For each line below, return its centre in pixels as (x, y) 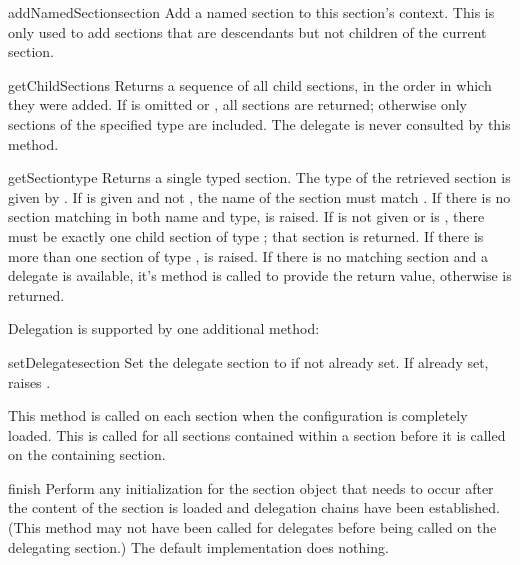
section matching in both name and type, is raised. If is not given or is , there (246, 216)
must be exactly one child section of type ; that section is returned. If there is (246, 235)
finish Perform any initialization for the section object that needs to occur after (251, 487)
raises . (29, 381)
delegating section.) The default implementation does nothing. (198, 546)
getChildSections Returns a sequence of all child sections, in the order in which (250, 84)
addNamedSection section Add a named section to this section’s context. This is (251, 12)
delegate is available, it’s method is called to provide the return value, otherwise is (260, 275)
